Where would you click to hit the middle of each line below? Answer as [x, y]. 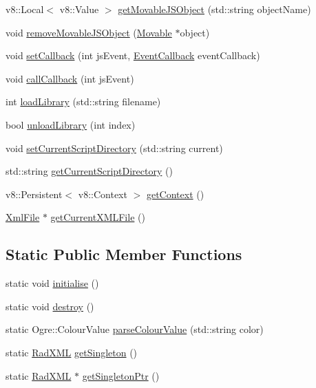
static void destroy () [50, 306]
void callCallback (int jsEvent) [70, 78]
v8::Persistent [34, 194]
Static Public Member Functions [124, 254]
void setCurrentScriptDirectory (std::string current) [114, 148]
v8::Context [103, 194]
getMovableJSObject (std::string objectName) [214, 9]
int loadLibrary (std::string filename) [83, 101]
